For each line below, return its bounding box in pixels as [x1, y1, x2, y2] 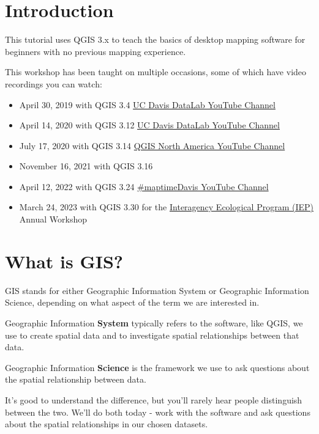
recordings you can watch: [5, 77, 102, 90]
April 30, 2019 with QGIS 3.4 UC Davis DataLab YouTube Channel [19, 98, 276, 111]
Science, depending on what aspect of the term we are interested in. [5, 296, 260, 309]
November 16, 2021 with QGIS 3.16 [19, 160, 153, 172]
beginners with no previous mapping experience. [5, 45, 186, 57]
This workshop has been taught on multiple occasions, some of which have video [5, 65, 307, 78]
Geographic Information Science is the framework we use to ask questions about [5, 361, 310, 373]
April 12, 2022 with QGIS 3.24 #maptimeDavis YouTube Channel [19, 180, 269, 193]
